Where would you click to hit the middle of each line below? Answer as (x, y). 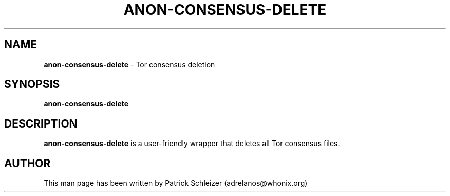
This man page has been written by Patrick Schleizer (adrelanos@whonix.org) (176, 183)
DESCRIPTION (41, 123)
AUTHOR (27, 163)
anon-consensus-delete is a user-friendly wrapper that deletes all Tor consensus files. (192, 144)
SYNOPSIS (32, 84)
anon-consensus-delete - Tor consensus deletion (129, 64)
